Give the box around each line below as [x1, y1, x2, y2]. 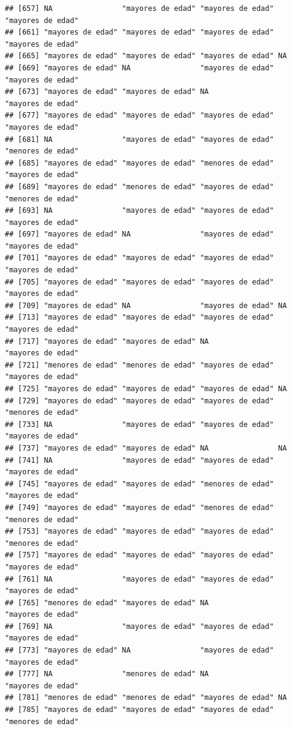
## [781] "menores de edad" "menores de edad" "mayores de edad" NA [5, 693, 287, 702]
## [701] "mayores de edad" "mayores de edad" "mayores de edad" [5, 254, 274, 263]
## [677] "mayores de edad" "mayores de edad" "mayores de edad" [5, 111, 274, 120]
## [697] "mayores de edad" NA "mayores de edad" [5, 230, 274, 239]
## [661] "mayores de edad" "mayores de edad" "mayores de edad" [5, 28, 274, 37]
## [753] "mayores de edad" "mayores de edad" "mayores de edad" [5, 527, 274, 536]
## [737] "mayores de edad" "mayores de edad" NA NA [5, 443, 287, 452]
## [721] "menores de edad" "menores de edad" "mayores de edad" [5, 360, 274, 369]
